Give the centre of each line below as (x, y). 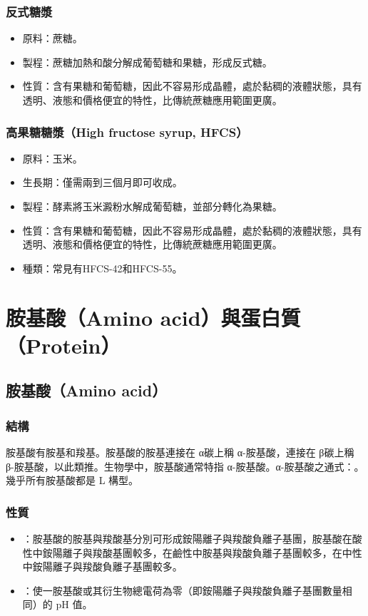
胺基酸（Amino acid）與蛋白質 (153, 317)
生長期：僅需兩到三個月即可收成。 (102, 182)
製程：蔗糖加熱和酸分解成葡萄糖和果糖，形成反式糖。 (147, 62)
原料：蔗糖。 (52, 38)
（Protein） (63, 345)
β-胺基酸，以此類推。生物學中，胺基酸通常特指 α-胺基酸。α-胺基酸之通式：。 (185, 466)
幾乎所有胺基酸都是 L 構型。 (72, 480)
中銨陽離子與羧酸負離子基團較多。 (102, 566)
